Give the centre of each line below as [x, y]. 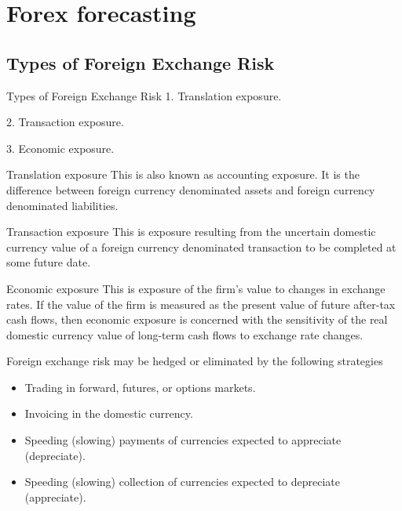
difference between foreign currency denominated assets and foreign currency [191, 189]
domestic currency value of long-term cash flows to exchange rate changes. [185, 334]
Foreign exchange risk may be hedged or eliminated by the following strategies [195, 361]
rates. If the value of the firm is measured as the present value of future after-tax [201, 304]
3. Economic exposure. [60, 148]
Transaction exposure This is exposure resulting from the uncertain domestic [191, 232]
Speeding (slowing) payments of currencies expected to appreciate [183, 440]
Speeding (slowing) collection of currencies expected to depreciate [182, 482]
